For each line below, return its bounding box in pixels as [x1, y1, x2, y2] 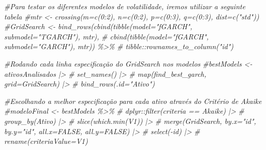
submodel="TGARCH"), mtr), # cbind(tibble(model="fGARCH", [4, 31, 209, 41]
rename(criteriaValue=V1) [4, 136, 88, 146]
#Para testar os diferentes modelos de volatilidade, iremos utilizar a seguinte [4, 1, 245, 11]
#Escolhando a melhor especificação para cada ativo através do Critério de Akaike [4, 95, 262, 106]
